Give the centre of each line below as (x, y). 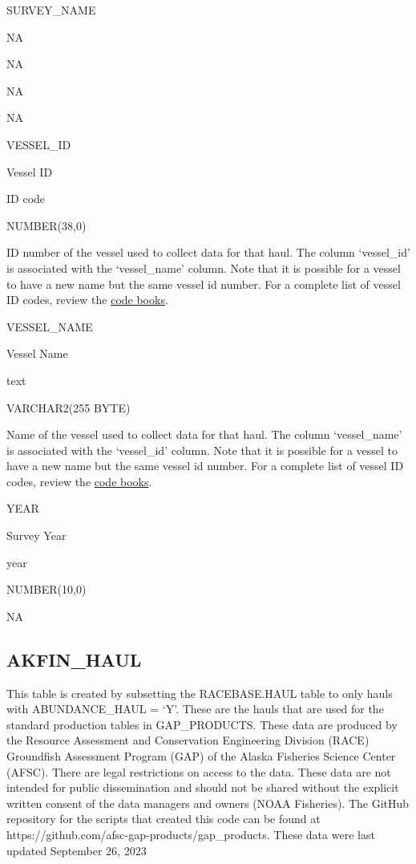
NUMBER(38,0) (46, 225)
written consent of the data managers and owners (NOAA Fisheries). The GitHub (208, 803)
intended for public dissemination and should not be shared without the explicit (203, 787)
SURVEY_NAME (51, 10)
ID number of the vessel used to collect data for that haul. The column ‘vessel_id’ (208, 252)
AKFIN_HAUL (74, 659)
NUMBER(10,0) (46, 589)
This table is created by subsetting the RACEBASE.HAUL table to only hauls (200, 693)
